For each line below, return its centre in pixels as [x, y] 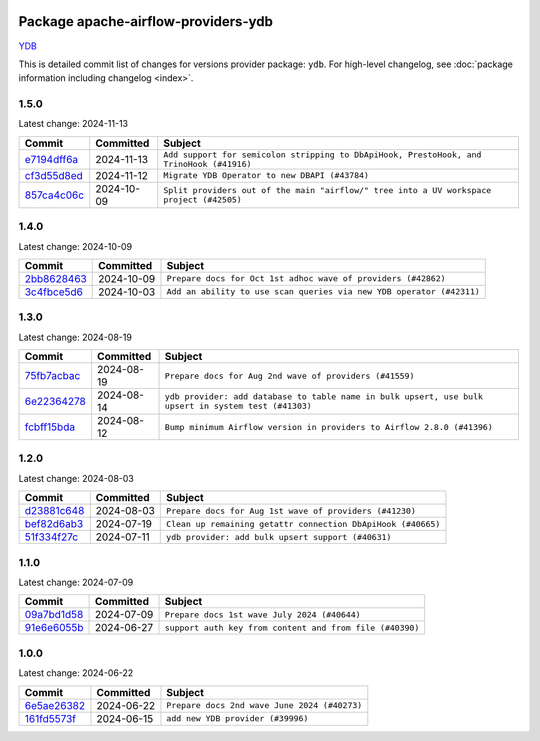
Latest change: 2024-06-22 [76, 673]
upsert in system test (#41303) [238, 406]
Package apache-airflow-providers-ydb [146, 21]
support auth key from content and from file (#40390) [292, 627]
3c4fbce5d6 [54, 292]
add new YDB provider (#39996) [237, 718]
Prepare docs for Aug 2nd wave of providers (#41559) [289, 375]
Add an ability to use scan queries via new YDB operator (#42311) [323, 291]
